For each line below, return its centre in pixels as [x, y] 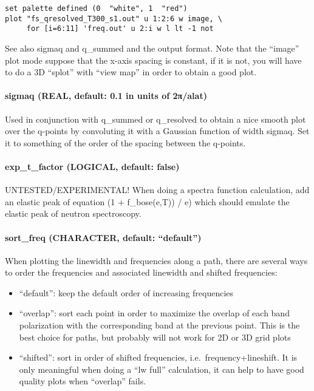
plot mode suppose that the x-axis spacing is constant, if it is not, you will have [153, 60]
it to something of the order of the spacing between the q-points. [125, 142]
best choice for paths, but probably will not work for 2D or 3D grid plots [155, 337]
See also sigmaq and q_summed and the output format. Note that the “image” [152, 48]
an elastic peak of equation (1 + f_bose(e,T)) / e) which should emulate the [147, 201]
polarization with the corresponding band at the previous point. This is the [159, 325]
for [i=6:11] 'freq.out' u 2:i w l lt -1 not [120, 29]
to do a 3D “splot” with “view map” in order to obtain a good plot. [131, 72]
